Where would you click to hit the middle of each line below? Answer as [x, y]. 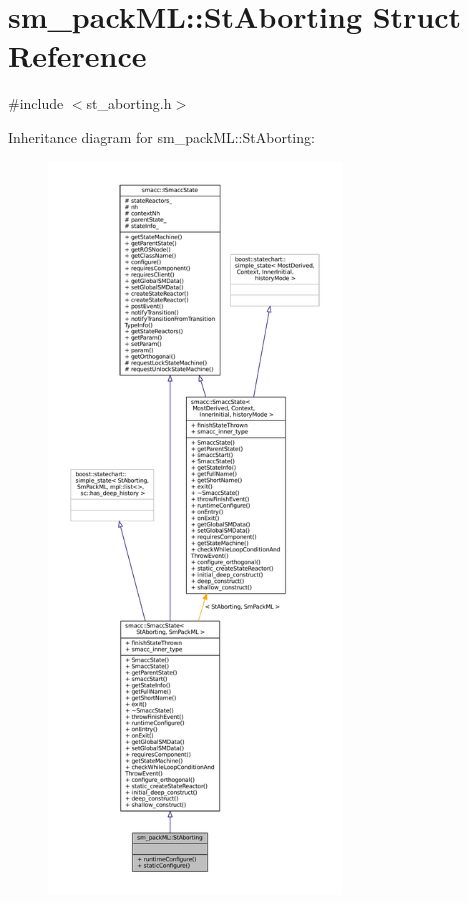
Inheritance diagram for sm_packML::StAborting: [161, 136]
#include [36, 103]
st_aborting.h [129, 103]
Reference [77, 55]
